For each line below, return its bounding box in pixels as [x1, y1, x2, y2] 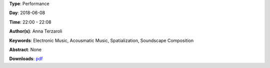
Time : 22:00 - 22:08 [9, 19, 51, 25]
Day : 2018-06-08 [9, 10, 45, 16]
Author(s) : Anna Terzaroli [9, 28, 62, 34]
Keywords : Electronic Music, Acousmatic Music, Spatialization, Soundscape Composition [9, 37, 194, 43]
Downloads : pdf [9, 55, 43, 62]
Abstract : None [9, 46, 42, 52]
